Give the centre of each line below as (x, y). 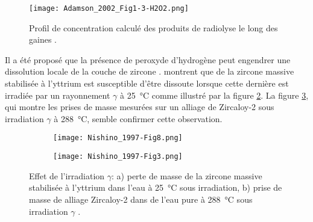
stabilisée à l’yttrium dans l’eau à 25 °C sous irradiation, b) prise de (156, 187)
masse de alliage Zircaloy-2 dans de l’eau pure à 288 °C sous (141, 199)
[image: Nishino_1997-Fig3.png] (118, 157)
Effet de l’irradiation (67, 175)
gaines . (43, 39)
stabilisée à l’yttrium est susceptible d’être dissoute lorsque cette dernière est (147, 83)
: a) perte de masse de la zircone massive (187, 175)
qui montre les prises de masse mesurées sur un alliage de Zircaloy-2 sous (140, 107)
